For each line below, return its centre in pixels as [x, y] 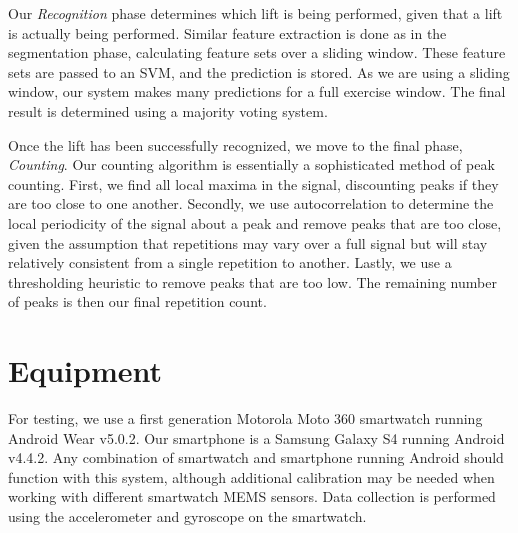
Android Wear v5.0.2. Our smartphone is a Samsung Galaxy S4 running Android [256, 437]
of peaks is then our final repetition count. [137, 301]
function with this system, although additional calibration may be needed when [251, 476]
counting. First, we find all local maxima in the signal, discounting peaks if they [253, 183]
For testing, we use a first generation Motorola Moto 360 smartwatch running [245, 418]
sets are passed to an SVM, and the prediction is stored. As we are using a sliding [259, 71]
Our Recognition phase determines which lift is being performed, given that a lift [255, 13]
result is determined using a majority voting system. [168, 110]
